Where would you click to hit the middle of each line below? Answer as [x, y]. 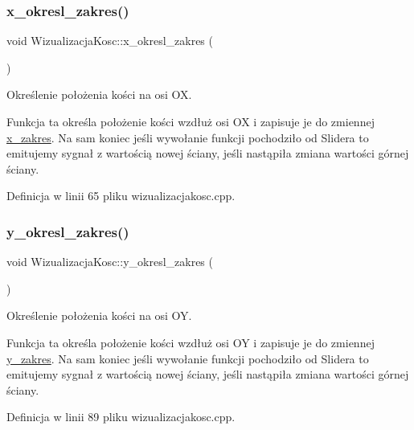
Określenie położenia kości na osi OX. [99, 94]
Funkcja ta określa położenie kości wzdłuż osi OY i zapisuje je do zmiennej [191, 342]
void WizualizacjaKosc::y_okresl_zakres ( [110, 262]
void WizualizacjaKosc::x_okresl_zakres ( [110, 41]
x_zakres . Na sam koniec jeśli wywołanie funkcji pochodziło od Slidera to [188, 137]
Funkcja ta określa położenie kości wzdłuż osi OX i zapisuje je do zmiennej [191, 121]
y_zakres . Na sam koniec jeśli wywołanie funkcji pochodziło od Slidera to [188, 358]
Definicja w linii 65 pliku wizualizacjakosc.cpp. [121, 196]
